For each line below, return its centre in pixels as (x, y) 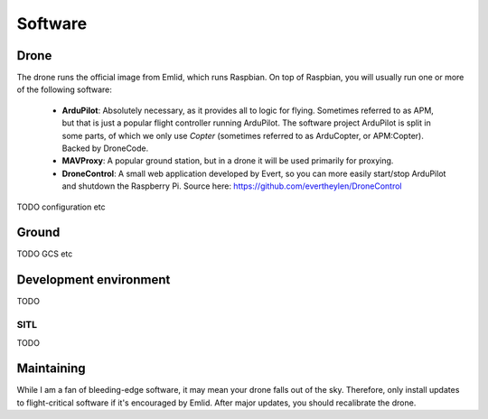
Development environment (94, 280)
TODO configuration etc (61, 207)
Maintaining (51, 369)
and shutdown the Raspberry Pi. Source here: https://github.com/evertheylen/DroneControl (232, 186)
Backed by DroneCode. (105, 148)
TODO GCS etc (45, 254)
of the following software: (65, 89)
